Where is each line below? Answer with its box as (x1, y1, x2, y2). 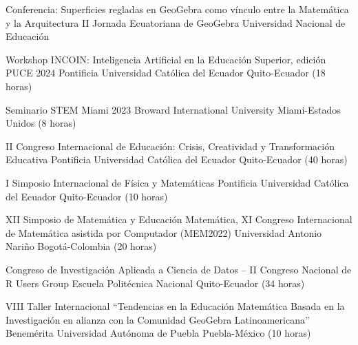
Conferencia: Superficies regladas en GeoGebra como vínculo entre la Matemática (6, 2, 349, 16)
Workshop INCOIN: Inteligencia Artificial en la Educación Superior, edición (6, 52, 326, 66)
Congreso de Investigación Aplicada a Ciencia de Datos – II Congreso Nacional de (6, 262, 352, 276)
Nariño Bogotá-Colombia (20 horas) (6, 239, 157, 253)
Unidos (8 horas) (6, 116, 76, 130)
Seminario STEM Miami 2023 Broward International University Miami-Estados (6, 102, 341, 116)
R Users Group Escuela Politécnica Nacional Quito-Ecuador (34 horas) (6, 275, 305, 290)
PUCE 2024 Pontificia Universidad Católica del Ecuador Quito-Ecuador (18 (6, 65, 326, 80)
